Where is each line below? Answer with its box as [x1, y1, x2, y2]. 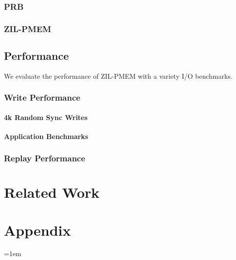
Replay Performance [4, 152, 86, 164]
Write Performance [4, 91, 80, 104]
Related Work [4, 182, 100, 202]
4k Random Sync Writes [4, 112, 88, 122]
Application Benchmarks [4, 131, 89, 141]
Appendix [4, 220, 71, 240]
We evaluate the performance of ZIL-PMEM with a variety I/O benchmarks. [4, 70, 233, 81]
